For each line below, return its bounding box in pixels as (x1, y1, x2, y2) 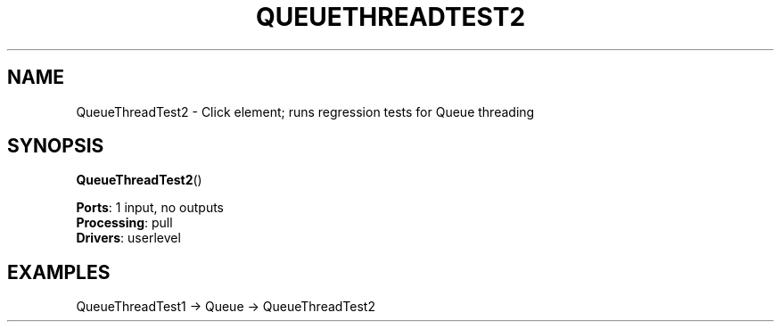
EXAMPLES (7, 260, 111, 284)
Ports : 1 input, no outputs (76, 200, 224, 216)
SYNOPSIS (7, 135, 104, 158)
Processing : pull (76, 215, 173, 231)
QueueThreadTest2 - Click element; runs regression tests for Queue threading (76, 103, 535, 119)
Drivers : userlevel (76, 230, 181, 246)
